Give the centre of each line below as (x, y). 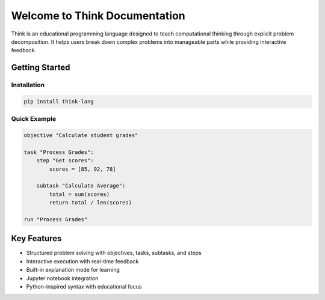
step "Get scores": (65, 161)
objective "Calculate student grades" (81, 136)
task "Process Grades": (59, 152)
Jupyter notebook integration (62, 278)
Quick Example (34, 119)
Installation (28, 85)
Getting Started (41, 68)
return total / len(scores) (91, 203)
